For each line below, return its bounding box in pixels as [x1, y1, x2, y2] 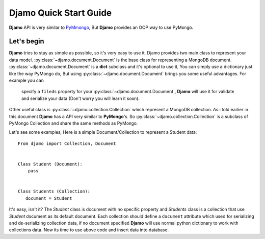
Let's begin [9, 37, 44, 46]
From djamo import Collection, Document [18, 141, 116, 146]
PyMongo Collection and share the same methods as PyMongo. [9, 120, 138, 126]
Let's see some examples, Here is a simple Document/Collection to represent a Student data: [9, 129, 197, 135]
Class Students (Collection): [18, 189, 91, 194]
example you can [9, 77, 44, 83]
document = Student [25, 195, 73, 201]
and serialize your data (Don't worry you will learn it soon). [21, 96, 140, 101]
